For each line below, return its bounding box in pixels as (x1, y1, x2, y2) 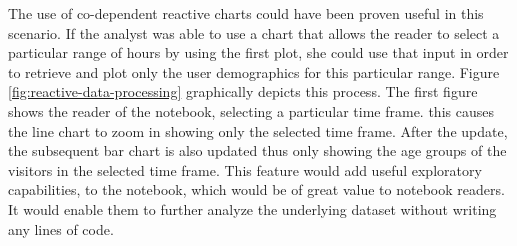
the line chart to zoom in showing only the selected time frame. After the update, (8, 120, 508, 141)
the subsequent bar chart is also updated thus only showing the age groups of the (8, 140, 507, 161)
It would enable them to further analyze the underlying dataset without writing (8, 198, 497, 219)
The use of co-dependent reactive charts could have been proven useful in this (8, 3, 484, 23)
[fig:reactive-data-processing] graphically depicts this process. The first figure (8, 81, 478, 102)
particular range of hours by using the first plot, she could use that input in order (8, 42, 509, 63)
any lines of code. (8, 218, 114, 239)
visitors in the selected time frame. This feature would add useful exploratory (8, 159, 482, 180)
